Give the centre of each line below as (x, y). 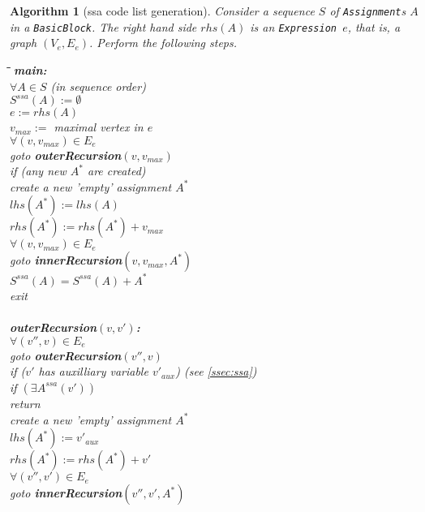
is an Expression (293, 26)
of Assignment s (368, 11)
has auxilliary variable (93, 371)
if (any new (38, 171)
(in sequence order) (98, 86)
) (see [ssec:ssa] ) (216, 371)
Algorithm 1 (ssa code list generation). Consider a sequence (162, 11)
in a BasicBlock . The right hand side (103, 26)
